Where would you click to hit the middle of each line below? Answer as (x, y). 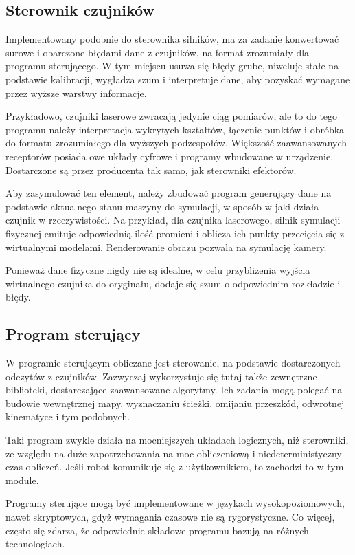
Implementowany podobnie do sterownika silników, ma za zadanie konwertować (172, 39)
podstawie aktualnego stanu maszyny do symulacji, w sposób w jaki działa (162, 206)
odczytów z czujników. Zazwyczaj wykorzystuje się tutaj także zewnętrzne (161, 376)
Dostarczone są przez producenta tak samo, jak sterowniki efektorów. (151, 170)
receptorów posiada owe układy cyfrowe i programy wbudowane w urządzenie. (170, 156)
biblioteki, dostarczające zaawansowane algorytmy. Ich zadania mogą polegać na (174, 390)
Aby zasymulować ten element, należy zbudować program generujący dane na (169, 193)
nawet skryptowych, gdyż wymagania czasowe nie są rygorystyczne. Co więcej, (170, 517)
